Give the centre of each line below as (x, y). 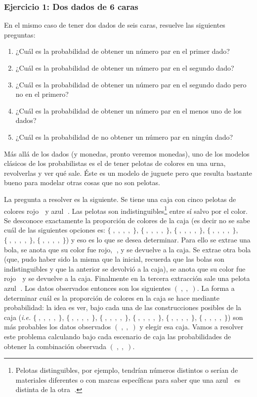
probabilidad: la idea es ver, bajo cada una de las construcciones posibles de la (123, 307)
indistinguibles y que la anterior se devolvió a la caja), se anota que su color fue (125, 268)
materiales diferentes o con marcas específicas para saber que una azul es (128, 379)
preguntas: (20, 34)
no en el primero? (42, 94)
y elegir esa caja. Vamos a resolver (192, 327)
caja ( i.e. (18, 317)
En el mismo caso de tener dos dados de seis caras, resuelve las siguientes (115, 25)
